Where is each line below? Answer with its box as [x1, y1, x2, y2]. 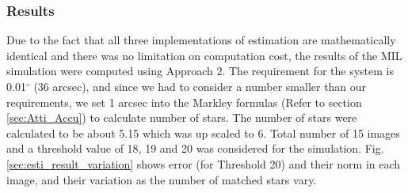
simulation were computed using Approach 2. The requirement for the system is [6, 62, 394, 79]
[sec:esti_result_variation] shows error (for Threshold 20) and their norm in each [6, 155, 401, 172]
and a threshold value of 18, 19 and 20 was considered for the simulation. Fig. [6, 140, 384, 157]
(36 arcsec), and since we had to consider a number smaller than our [33, 78, 367, 94]
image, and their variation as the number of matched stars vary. [6, 171, 317, 187]
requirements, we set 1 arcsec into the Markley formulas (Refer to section [6, 93, 362, 110]
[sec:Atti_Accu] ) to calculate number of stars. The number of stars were [6, 109, 357, 126]
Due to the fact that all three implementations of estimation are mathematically [6, 32, 396, 48]
